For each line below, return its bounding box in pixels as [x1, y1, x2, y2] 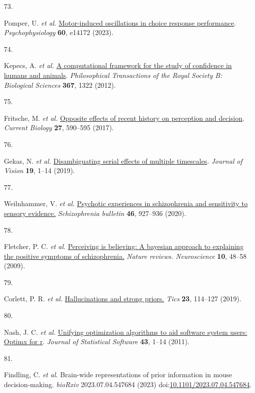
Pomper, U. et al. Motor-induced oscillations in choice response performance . [4, 17, 236, 28]
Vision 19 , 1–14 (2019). [4, 165, 75, 176]
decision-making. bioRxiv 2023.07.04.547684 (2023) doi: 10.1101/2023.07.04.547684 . [4, 379, 252, 390]
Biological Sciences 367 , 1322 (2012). [4, 79, 116, 90]
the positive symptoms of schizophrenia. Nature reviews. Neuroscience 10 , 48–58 [4, 250, 247, 261]
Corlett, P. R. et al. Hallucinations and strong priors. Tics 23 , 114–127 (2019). [4, 293, 242, 304]
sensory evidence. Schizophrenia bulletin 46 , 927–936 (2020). [4, 208, 187, 218]
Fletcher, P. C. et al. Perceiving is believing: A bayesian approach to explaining [4, 241, 244, 251]
